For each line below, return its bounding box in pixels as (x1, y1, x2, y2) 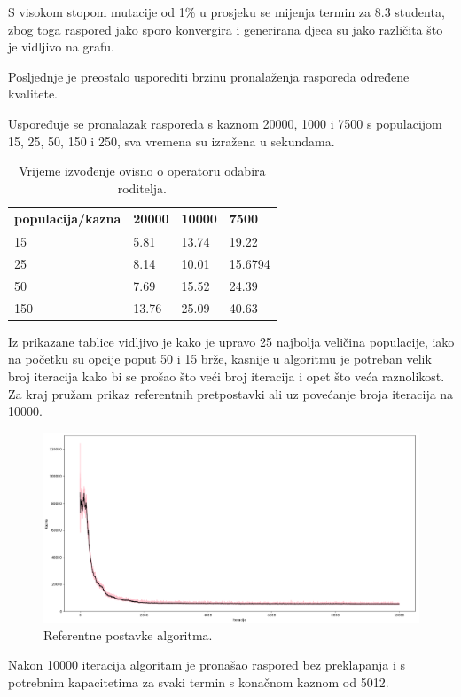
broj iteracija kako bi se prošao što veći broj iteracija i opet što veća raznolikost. (8, 367, 445, 385)
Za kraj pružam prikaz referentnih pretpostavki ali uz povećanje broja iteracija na (8, 384, 454, 403)
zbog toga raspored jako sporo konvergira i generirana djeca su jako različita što (8, 20, 443, 38)
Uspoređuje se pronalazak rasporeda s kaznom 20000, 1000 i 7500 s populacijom (8, 114, 442, 132)
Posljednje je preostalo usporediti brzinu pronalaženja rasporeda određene (8, 67, 410, 85)
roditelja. (117, 178, 167, 197)
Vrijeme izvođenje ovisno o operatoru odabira (19, 161, 266, 180)
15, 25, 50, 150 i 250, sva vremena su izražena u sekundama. (8, 131, 335, 150)
